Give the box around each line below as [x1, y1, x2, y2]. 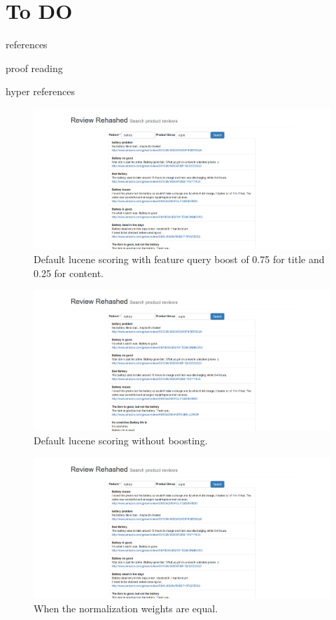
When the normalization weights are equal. [34, 600, 218, 615]
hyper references [6, 84, 75, 99]
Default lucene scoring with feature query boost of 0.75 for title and [34, 251, 325, 266]
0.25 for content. [34, 265, 104, 280]
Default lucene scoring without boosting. [34, 433, 208, 448]
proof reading [6, 60, 63, 75]
